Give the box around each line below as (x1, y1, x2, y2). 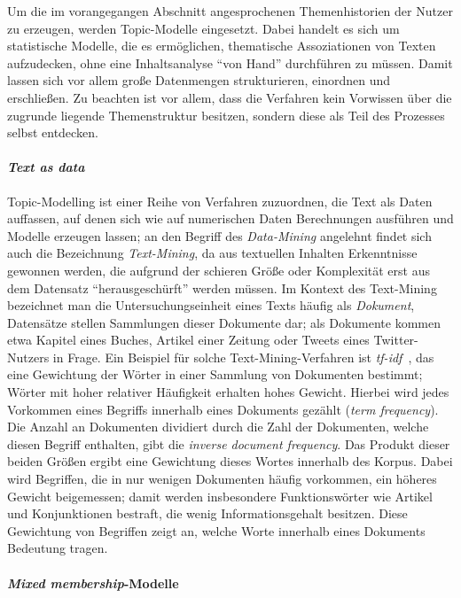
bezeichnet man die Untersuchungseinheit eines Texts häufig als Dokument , (7, 296, 415, 315)
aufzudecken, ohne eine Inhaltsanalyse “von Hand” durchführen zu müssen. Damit (7, 53, 453, 72)
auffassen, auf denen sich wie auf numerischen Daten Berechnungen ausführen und (7, 209, 454, 228)
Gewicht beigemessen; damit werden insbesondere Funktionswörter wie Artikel (7, 486, 433, 505)
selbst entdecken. (7, 123, 98, 142)
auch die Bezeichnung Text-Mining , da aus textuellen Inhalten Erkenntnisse (7, 244, 418, 262)
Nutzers (7, 347, 50, 366)
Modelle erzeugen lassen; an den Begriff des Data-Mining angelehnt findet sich (7, 226, 432, 245)
